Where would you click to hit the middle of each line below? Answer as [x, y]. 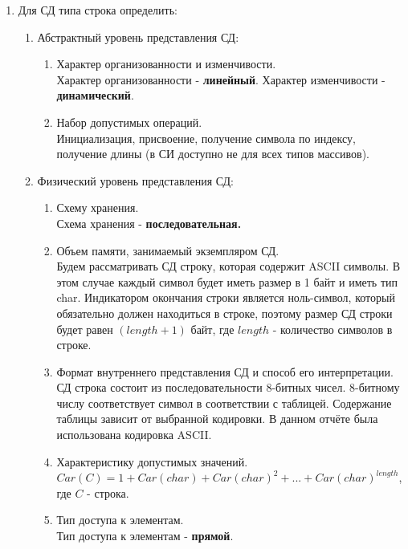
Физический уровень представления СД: [135, 180]
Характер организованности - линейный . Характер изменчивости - [221, 79]
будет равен [85, 329]
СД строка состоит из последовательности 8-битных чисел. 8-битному [228, 387]
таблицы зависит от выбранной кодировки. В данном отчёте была [217, 419]
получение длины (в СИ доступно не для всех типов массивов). [213, 154]
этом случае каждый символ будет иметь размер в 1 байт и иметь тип [227, 281]
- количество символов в [333, 329]
